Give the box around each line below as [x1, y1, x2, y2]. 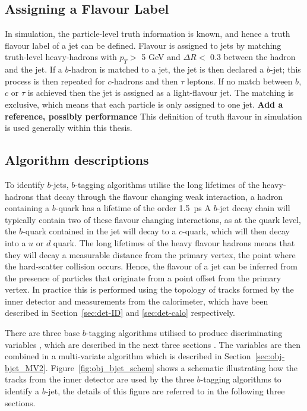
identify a [5, 385, 39, 397]
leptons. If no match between [187, 74, 293, 87]
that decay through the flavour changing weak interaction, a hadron [36, 190, 283, 202]
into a [5, 236, 26, 249]
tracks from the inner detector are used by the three [5, 373, 194, 385]
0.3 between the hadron [210, 51, 296, 63]
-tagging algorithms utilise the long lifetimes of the [75, 178, 259, 190]
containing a [5, 202, 50, 214]
